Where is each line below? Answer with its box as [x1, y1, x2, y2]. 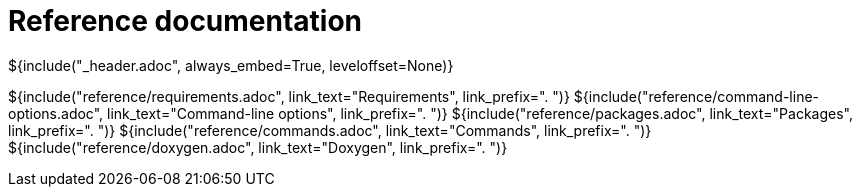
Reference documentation [8, 4, 363, 38]
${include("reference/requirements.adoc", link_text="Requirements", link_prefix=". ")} [8, 87, 570, 105]
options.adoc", [8, 104, 104, 122]
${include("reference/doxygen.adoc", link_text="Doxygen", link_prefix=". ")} [8, 138, 508, 156]
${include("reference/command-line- [573, 87, 820, 105]
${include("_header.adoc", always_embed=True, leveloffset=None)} [8, 56, 454, 74]
